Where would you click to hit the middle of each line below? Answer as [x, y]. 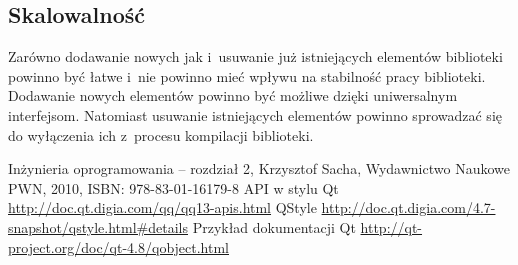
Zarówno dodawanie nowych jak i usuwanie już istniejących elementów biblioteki [255, 56]
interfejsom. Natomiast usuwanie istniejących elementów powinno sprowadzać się [255, 114]
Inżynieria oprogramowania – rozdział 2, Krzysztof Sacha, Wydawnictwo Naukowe [259, 168]
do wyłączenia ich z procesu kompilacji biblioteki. [161, 134]
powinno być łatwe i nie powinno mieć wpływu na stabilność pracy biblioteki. [247, 75]
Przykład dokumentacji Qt [274, 226]
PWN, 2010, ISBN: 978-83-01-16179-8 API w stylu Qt [173, 187]
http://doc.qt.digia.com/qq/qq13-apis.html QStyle [162, 207]
